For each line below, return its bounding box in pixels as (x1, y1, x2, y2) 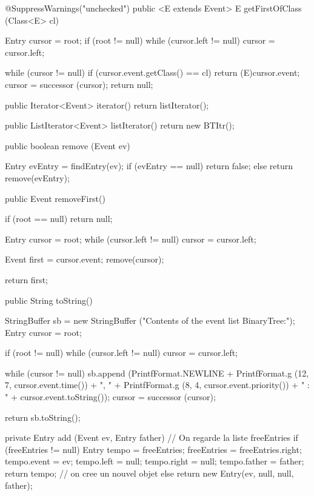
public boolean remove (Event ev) (5, 139, 130, 152)
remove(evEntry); (5, 171, 70, 184)
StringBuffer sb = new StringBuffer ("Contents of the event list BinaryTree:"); (5, 314, 295, 327)
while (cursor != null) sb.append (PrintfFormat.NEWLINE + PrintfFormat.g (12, (5, 366, 309, 379)
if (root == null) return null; (5, 212, 113, 225)
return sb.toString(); (5, 411, 81, 423)
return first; (5, 273, 48, 286)
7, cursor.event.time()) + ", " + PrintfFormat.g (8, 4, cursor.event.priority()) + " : (5, 378, 310, 391)
